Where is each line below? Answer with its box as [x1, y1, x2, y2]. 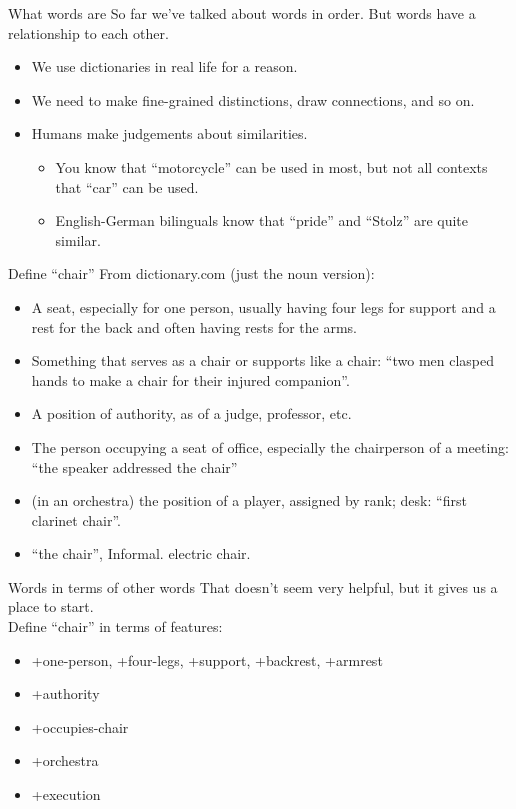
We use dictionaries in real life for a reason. [31, 56, 298, 77]
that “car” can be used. [55, 176, 199, 197]
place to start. [8, 596, 94, 617]
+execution [31, 784, 101, 805]
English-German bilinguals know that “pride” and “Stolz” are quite [55, 210, 469, 231]
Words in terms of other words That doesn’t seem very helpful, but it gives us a [8, 576, 498, 597]
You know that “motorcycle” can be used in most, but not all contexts [55, 156, 488, 177]
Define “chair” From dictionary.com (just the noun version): [8, 263, 375, 284]
